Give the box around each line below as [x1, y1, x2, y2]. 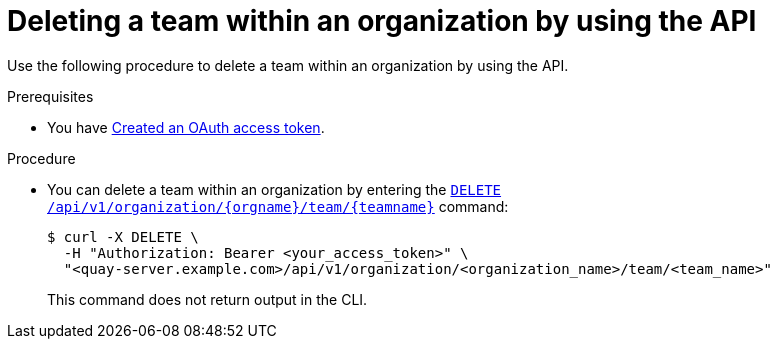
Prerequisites [7, 87, 94, 105]
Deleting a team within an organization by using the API [7, 4, 757, 38]
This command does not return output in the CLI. [47, 290, 368, 308]
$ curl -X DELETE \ [47, 228, 199, 245]
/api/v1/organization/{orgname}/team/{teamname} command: [47, 197, 509, 215]
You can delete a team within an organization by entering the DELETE [47, 180, 502, 198]
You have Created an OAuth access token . [47, 118, 325, 136]
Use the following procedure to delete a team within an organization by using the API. [7, 56, 569, 74]
